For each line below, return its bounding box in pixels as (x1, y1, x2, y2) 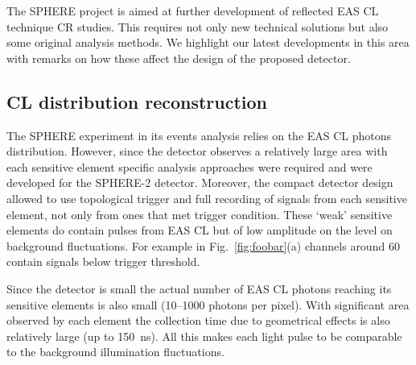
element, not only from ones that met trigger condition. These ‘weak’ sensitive (6, 205, 393, 222)
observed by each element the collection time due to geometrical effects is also (6, 312, 390, 329)
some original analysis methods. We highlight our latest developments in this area (6, 34, 410, 51)
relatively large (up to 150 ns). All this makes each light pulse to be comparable (6, 327, 402, 344)
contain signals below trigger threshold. (6, 253, 200, 270)
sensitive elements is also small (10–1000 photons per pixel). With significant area (6, 296, 410, 313)
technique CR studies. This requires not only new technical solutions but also (6, 18, 389, 35)
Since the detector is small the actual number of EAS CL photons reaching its (6, 280, 392, 297)
